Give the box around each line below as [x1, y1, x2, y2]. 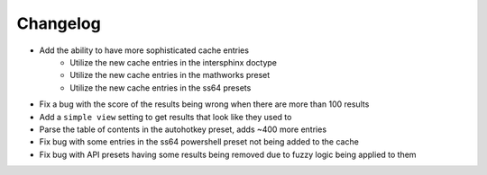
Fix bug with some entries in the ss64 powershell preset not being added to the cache [39, 136, 360, 147]
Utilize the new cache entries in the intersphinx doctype [69, 57, 278, 67]
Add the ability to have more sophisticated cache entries [39, 45, 250, 56]
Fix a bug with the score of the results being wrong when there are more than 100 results [39, 99, 370, 109]
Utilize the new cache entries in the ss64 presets [69, 82, 252, 93]
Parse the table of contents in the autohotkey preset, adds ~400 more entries [39, 124, 327, 135]
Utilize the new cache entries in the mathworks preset [69, 70, 271, 81]
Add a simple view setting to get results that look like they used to [39, 111, 292, 122]
